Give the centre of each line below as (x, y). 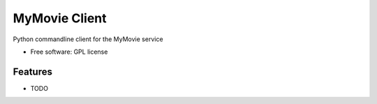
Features (32, 72)
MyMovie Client (60, 18)
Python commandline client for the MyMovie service (88, 39)
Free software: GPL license (69, 52)
